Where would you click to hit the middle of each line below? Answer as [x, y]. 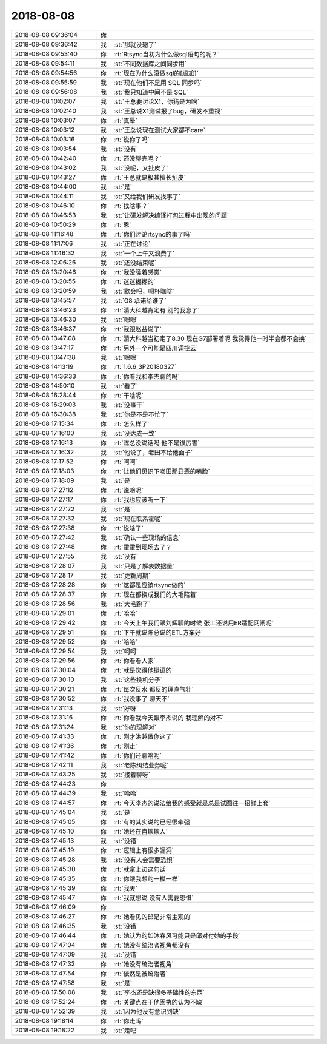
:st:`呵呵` [126, 651]
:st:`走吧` [126, 1030]
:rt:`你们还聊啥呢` [137, 755]
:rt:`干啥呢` [128, 396]
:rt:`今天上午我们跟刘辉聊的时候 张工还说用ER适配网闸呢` [193, 623]
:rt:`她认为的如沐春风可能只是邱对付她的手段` [177, 935]
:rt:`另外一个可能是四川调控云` [155, 348]
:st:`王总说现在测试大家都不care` [159, 130]
